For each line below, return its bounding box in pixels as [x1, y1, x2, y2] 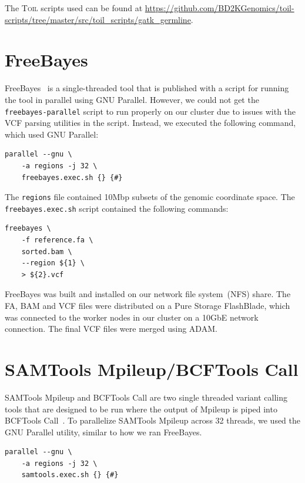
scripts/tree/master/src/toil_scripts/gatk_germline [5, 13, 191, 25]
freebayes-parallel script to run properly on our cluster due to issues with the [5, 105, 296, 117]
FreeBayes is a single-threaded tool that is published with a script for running [5, 82, 289, 94]
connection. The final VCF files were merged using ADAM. [5, 322, 217, 335]
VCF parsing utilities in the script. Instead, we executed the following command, [5, 116, 296, 129]
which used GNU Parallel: [5, 128, 99, 140]
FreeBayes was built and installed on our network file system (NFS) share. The [5, 288, 291, 300]
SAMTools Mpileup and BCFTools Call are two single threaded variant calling [5, 391, 288, 403]
